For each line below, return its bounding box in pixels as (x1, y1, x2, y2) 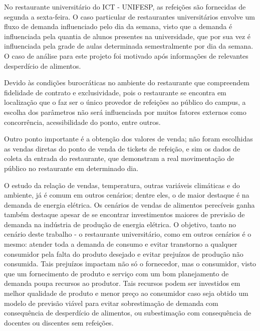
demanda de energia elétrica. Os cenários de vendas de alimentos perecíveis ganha (4, 199, 255, 210)
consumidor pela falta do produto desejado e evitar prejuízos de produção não (4, 248, 243, 259)
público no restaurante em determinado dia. (4, 162, 139, 173)
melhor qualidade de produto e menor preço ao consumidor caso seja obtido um (4, 288, 248, 298)
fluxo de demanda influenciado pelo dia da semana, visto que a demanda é (4, 21, 232, 32)
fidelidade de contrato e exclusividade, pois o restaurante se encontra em (4, 87, 226, 97)
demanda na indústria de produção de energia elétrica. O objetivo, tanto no (4, 219, 236, 229)
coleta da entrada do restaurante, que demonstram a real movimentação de (4, 153, 234, 163)
